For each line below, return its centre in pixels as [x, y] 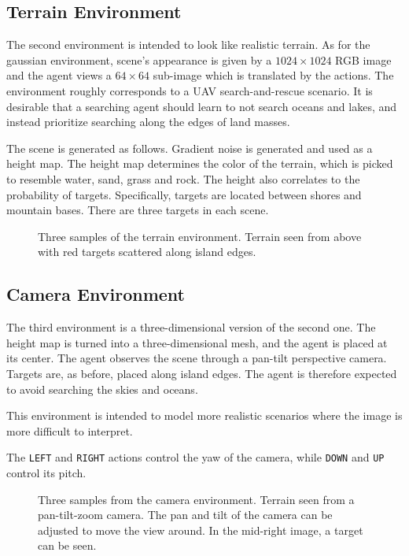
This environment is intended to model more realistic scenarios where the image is [204, 415]
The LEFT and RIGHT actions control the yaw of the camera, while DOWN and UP [195, 457]
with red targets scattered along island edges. [147, 252]
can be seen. [67, 545]
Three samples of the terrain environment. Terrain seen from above [200, 236]
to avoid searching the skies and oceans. [102, 389]
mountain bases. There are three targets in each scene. [138, 210]
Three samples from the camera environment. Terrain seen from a [196, 499]
